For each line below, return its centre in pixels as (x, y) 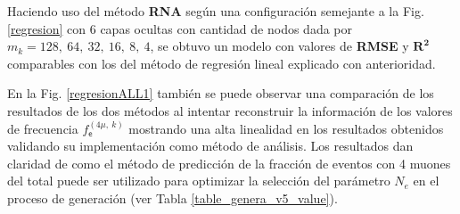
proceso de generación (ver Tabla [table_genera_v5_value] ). (172, 198)
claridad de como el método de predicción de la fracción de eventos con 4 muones (229, 163)
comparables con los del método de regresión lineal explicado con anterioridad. (222, 63)
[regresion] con (47, 28)
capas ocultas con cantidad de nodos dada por (226, 28)
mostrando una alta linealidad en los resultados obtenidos (286, 128)
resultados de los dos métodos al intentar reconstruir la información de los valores (230, 110)
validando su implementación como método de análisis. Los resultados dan (210, 146)
